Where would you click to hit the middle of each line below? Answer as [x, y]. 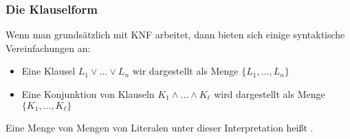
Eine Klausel [48, 71]
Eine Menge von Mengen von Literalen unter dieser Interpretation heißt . [160, 127]
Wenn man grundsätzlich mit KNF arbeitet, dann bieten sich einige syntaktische [175, 35]
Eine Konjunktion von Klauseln [88, 94]
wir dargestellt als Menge [185, 71]
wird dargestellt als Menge [270, 94]
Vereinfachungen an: [48, 48]
